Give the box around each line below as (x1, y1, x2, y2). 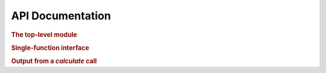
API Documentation (11, 9, 111, 22)
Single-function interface (11, 43, 89, 52)
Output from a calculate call (11, 57, 97, 66)
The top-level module (11, 30, 78, 39)
